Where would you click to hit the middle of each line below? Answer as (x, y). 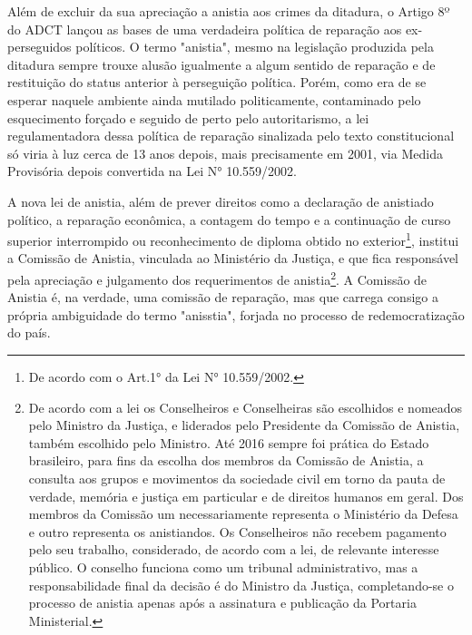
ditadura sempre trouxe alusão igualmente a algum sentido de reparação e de (221, 64)
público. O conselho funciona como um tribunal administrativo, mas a (223, 567)
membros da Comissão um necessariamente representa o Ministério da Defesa (243, 514)
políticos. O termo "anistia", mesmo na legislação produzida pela (255, 47)
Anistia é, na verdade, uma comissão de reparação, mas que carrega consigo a (223, 297)
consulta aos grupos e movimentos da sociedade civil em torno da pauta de (237, 478)
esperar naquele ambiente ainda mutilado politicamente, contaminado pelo (214, 99)
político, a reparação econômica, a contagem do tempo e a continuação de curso (229, 219)
